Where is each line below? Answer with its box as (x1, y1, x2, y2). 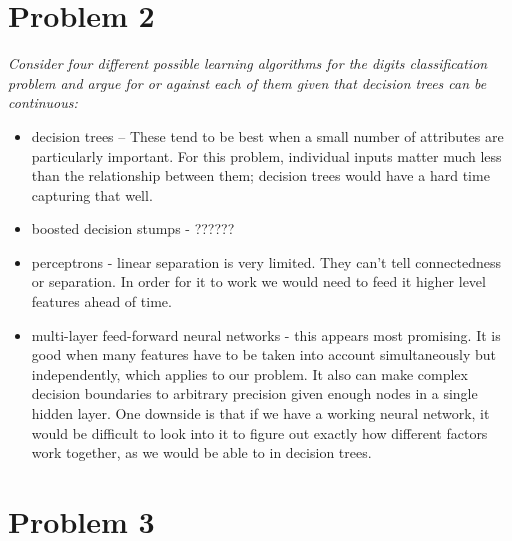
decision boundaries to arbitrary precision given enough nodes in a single (31, 383, 478, 404)
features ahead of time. (31, 291, 172, 312)
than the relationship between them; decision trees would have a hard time (31, 165, 490, 186)
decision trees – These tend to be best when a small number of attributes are (31, 125, 504, 146)
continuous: (8, 92, 78, 113)
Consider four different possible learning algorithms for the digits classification (8, 53, 488, 74)
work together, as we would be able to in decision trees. (31, 442, 372, 463)
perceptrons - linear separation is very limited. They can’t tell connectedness (31, 251, 501, 272)
